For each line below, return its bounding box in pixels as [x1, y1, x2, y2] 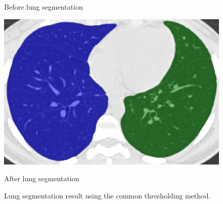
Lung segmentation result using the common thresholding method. [4, 190, 211, 200]
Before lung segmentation [4, 2, 83, 12]
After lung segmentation [4, 173, 80, 184]
